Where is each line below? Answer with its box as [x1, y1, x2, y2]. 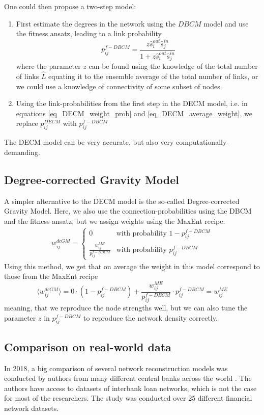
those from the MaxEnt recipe [4, 271, 98, 281]
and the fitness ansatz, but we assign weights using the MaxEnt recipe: [4, 215, 225, 226]
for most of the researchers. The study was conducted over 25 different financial [4, 393, 252, 403]
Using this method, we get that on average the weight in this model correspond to [4, 261, 260, 271]
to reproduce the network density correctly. [83, 312, 218, 323]
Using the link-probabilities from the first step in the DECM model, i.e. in [16, 98, 248, 109]
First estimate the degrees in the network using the [16, 18, 176, 29]
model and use [203, 18, 249, 29]
